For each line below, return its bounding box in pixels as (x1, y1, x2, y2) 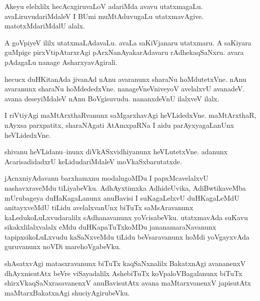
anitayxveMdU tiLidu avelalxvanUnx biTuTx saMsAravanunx (4, 202, 193, 213)
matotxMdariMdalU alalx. (4, 20, 85, 31)
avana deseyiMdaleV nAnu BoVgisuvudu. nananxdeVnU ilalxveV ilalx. (4, 93, 219, 103)
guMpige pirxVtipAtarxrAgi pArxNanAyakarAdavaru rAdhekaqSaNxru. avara (4, 47, 244, 57)
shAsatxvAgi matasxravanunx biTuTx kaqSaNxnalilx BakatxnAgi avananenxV (4, 258, 246, 269)
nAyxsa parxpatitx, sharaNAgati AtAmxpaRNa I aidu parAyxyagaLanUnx (4, 119, 234, 130)
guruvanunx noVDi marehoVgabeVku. (4, 241, 121, 252)
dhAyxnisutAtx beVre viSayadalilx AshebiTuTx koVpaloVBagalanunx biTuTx (4, 268, 242, 278)
